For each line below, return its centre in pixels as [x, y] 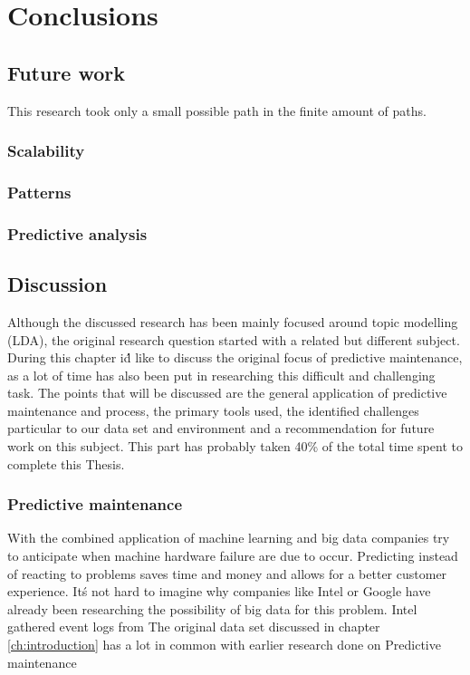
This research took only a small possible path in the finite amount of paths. [217, 110]
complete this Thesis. [66, 463]
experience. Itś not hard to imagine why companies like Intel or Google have [219, 591]
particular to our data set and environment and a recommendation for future [221, 428]
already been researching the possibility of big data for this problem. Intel [212, 608]
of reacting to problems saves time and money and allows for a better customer [227, 573]
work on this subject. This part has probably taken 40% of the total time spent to [235, 446]
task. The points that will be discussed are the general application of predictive [227, 393]
